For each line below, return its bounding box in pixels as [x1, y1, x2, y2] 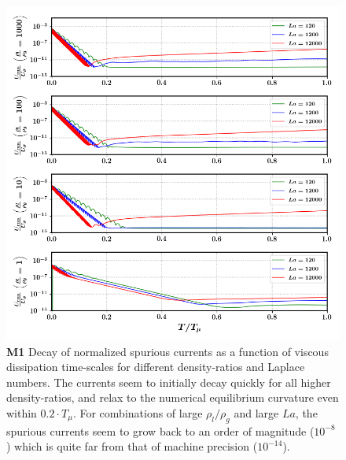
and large [234, 404, 279, 421]
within [6, 404, 37, 421]
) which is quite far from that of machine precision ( [6, 438, 258, 454]
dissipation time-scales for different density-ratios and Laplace [6, 358, 305, 375]
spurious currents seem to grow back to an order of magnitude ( [6, 422, 315, 439]
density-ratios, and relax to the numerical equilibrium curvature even [6, 389, 339, 406]
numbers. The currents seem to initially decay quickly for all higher [6, 373, 331, 390]
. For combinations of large [72, 404, 203, 421]
